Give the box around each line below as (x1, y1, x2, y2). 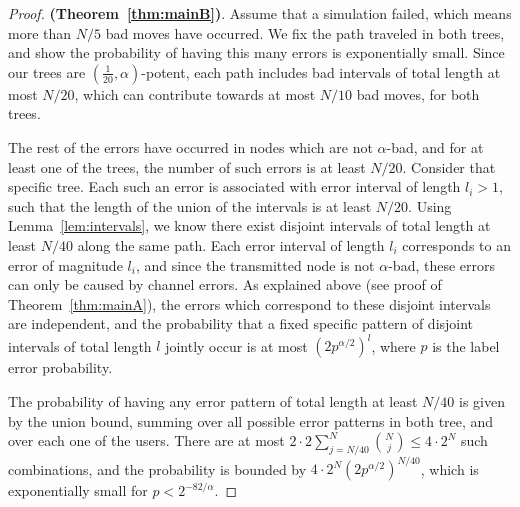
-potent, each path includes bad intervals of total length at (141, 61, 501, 82)
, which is (420, 458, 479, 479)
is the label (432, 335, 500, 356)
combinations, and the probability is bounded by (8, 458, 307, 479)
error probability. (8, 357, 113, 378)
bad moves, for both (356, 83, 480, 104)
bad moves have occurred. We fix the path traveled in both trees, (105, 22, 505, 43)
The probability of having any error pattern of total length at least (8, 391, 418, 411)
